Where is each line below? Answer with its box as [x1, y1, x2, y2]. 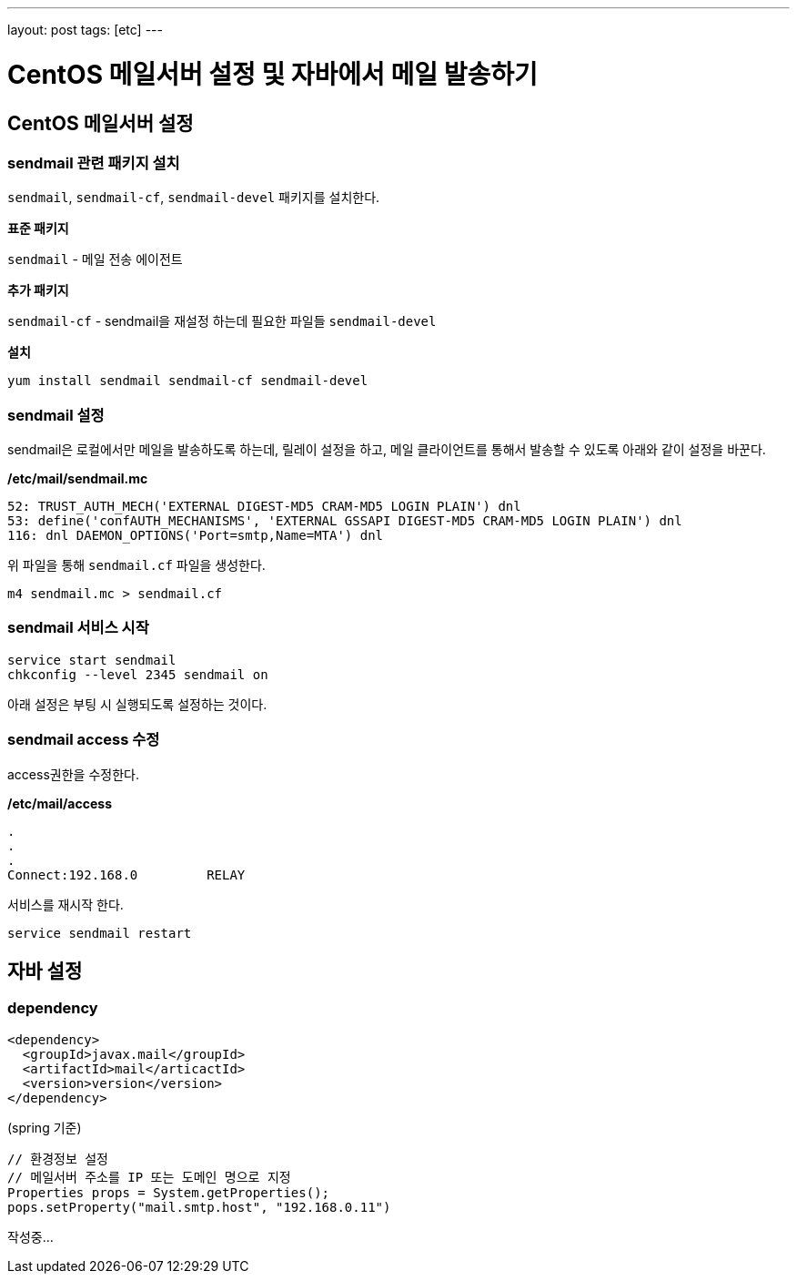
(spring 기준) [7, 1119, 82, 1135]
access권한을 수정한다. [7, 766, 139, 782]
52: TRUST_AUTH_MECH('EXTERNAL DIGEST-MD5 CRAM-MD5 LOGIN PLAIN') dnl [7, 499, 521, 514]
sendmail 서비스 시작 [7, 618, 149, 637]
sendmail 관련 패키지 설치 [7, 153, 180, 172]
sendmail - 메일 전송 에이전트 [7, 251, 183, 268]
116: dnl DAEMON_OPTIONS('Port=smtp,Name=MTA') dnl [7, 528, 384, 544]
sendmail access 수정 [7, 730, 160, 749]
